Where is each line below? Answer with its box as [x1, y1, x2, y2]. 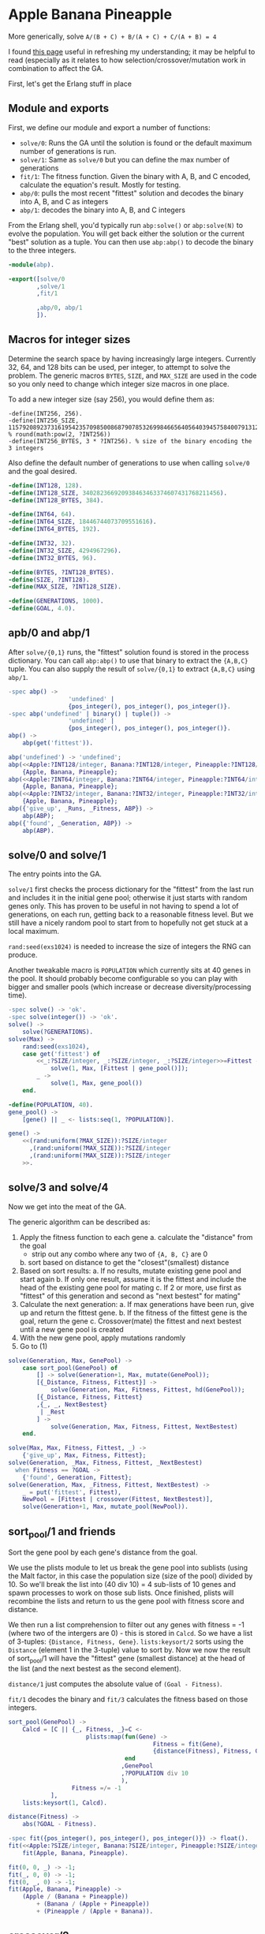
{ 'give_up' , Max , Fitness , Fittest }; [22, 1451, 147, 1460]
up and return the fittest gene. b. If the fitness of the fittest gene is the [19, 1308, 248, 1317]
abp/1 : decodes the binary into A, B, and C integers [19, 205, 185, 215]
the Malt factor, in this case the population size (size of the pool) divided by [8, 1571, 253, 1581]
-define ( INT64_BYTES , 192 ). [8, 525, 101, 533]
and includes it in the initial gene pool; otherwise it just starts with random [8, 893, 248, 902]
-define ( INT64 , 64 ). [8, 510, 77, 518]
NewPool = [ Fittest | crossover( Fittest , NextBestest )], [22, 1495, 214, 1503]
